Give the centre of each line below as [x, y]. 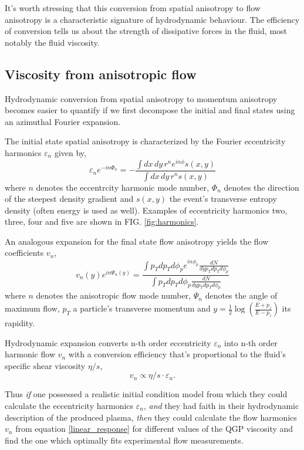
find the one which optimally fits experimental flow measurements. [124, 440]
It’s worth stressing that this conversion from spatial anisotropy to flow [133, 8]
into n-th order [251, 342]
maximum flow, [32, 308]
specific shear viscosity [45, 365]
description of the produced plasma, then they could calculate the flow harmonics [151, 417]
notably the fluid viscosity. [52, 42]
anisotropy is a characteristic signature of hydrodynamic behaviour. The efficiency [152, 19]
